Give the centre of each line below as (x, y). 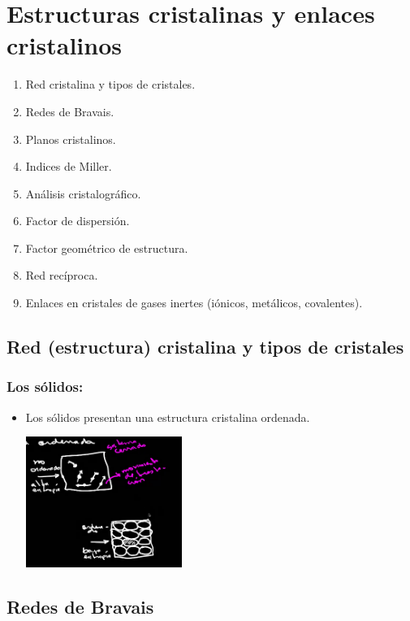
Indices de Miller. (69, 166)
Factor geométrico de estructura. (107, 248)
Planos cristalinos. (71, 139)
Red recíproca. (62, 275)
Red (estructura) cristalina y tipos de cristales (205, 347)
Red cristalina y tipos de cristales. (110, 84)
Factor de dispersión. (78, 221)
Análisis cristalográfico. (83, 193)
